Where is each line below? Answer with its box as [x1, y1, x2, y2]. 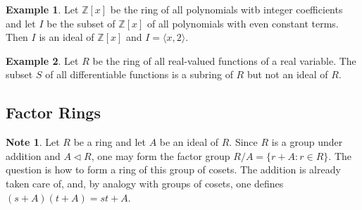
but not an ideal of [246, 67, 328, 82]
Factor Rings [6, 101, 101, 123]
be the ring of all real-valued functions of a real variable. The [92, 53, 356, 68]
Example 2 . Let [6, 53, 79, 68]
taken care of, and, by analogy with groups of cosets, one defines [6, 175, 284, 190]
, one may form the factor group [91, 148, 230, 163]
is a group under [271, 135, 343, 149]
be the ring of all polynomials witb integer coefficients [110, 2, 343, 16]
